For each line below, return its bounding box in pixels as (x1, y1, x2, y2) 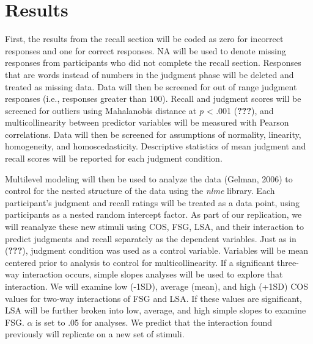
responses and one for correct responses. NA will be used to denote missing (5, 44, 286, 57)
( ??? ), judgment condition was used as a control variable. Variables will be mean (5, 244, 309, 257)
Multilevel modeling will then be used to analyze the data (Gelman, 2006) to (5, 172, 293, 185)
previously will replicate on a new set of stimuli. (5, 328, 185, 340)
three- (276, 256, 299, 268)
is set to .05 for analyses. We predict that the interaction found (35, 315, 273, 328)
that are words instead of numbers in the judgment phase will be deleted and (5, 68, 294, 81)
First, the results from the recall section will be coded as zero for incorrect (5, 32, 284, 45)
